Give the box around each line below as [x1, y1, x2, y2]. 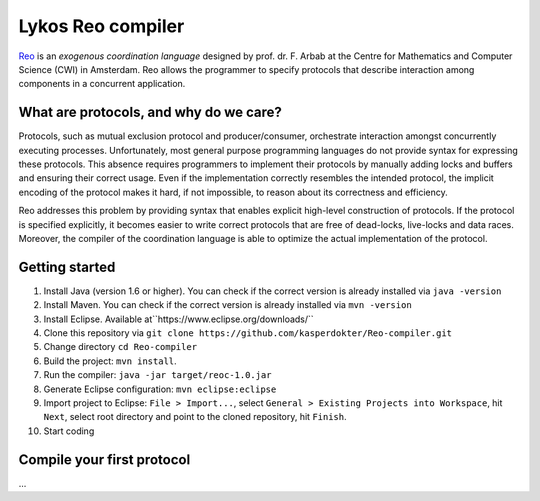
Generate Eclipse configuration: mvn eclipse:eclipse [43, 383, 277, 395]
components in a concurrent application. [18, 78, 186, 90]
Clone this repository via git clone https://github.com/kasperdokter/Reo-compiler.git [43, 327, 452, 339]
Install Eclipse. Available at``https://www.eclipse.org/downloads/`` [43, 313, 314, 325]
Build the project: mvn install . [43, 355, 177, 367]
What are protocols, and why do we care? [18, 104, 282, 121]
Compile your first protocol [18, 451, 191, 468]
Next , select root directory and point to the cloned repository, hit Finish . [43, 411, 347, 423]
